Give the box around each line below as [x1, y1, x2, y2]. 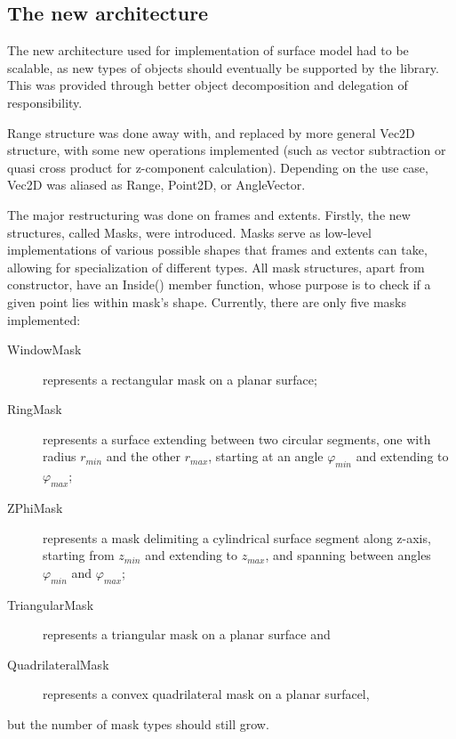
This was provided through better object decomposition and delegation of [7, 76, 408, 94]
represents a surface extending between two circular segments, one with [43, 429, 431, 448]
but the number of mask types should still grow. [7, 715, 269, 734]
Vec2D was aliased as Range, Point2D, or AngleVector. [7, 175, 306, 194]
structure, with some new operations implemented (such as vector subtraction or [7, 141, 446, 159]
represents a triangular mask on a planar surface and [43, 625, 331, 644]
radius [43, 447, 76, 466]
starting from [43, 546, 115, 564]
